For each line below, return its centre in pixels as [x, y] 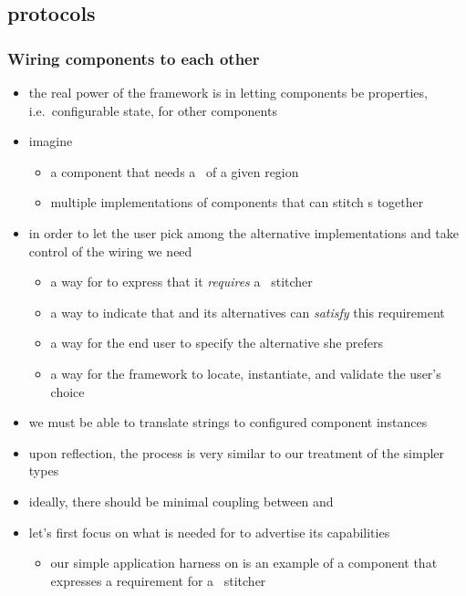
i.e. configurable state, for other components [153, 110]
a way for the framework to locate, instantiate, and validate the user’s [246, 373]
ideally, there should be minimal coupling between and [181, 501]
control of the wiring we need [110, 251]
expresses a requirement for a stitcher [158, 580]
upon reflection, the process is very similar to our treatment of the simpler [237, 452]
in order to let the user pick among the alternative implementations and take [244, 232]
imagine [51, 141]
